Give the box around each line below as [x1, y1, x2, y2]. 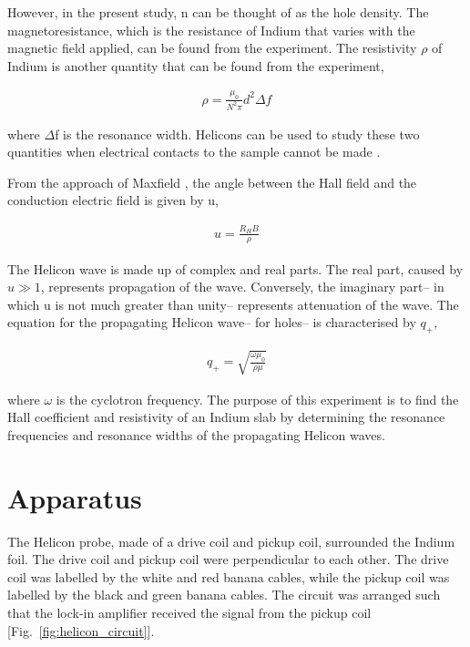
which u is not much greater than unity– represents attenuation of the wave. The [7, 294, 459, 313]
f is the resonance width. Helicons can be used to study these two [55, 124, 420, 143]
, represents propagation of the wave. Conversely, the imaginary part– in [40, 277, 444, 296]
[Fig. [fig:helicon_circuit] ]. [7, 621, 155, 640]
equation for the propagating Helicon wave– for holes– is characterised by [7, 313, 416, 332]
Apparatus [7, 478, 142, 516]
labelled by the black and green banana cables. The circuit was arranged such [7, 585, 441, 604]
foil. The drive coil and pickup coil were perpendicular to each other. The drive [7, 549, 449, 569]
